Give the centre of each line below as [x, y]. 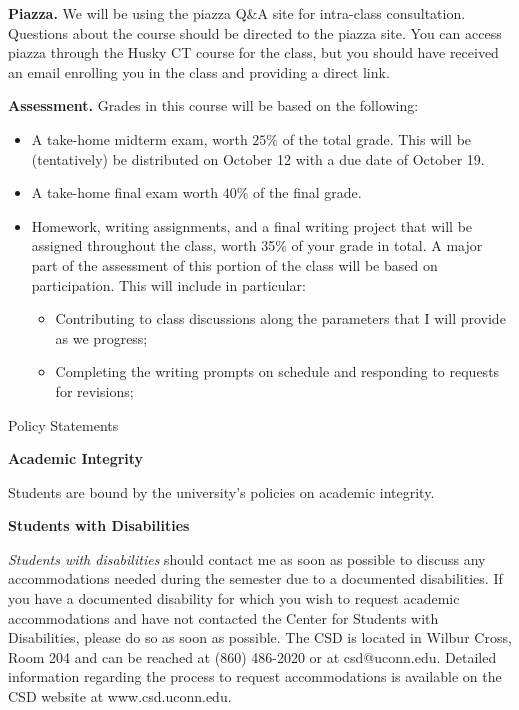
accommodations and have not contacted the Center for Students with [223, 617]
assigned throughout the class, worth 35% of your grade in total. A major [257, 245]
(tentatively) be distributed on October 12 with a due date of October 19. [258, 158]
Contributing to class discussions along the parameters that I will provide [280, 318]
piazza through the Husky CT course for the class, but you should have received [253, 52]
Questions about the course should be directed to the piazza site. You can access [255, 32]
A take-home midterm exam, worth [139, 138]
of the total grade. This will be [377, 138]
